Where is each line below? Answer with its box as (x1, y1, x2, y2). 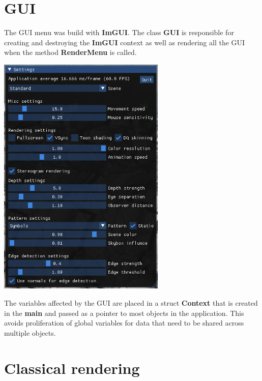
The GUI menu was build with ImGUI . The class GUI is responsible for (4, 27, 234, 38)
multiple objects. (4, 327, 56, 338)
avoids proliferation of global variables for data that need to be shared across (4, 317, 244, 328)
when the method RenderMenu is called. (4, 47, 137, 57)
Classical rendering (4, 357, 140, 378)
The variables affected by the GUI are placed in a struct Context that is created (4, 298, 258, 308)
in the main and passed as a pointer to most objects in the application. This (4, 307, 244, 318)
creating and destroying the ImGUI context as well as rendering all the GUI (4, 37, 245, 47)
